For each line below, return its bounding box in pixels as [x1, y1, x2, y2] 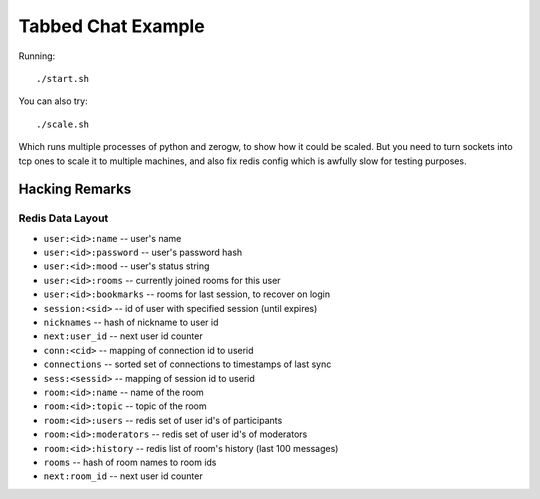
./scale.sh [36, 118, 90, 130]
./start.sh [36, 73, 90, 84]
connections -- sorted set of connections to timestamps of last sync [43, 358, 332, 370]
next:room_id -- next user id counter [43, 470, 204, 482]
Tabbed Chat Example [18, 15, 205, 37]
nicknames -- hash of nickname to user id [43, 316, 219, 328]
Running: [18, 50, 56, 62]
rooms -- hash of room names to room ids [43, 456, 217, 468]
